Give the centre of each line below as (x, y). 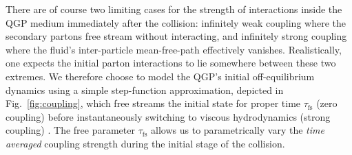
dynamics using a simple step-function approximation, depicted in (145, 90)
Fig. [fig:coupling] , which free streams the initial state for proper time (153, 103)
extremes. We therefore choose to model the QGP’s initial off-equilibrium (160, 76)
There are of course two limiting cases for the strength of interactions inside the (174, 9)
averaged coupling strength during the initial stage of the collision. (145, 143)
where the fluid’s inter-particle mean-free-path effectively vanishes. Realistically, (174, 49)
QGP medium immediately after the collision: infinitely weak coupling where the (176, 22)
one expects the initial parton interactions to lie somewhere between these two (171, 63)
